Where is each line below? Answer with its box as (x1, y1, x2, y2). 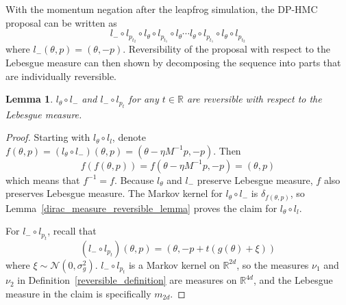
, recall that (47, 224, 97, 238)
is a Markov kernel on (128, 257, 220, 271)
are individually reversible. (5, 68, 117, 83)
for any (128, 92, 159, 106)
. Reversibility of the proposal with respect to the (123, 42, 331, 56)
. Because (114, 172, 154, 187)
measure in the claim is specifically (5, 286, 151, 300)
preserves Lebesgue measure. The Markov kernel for (5, 186, 223, 200)
